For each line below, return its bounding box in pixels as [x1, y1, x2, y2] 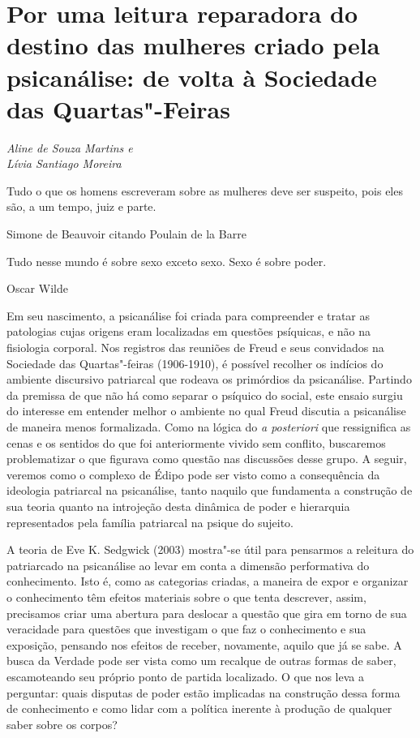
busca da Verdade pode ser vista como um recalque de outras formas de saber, [6, 652, 396, 669]
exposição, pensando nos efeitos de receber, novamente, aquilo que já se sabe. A [6, 636, 402, 653]
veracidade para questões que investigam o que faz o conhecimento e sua [6, 620, 366, 637]
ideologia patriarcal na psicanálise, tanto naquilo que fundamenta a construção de [6, 482, 413, 499]
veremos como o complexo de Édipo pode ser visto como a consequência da [6, 466, 380, 483]
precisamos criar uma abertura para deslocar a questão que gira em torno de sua [6, 604, 407, 621]
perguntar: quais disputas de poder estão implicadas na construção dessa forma [6, 684, 401, 701]
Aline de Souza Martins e [6, 139, 133, 156]
